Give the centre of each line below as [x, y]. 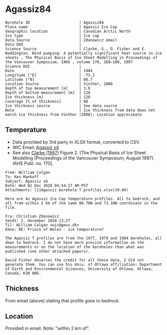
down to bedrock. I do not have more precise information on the [74, 242]
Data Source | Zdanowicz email [61, 40]
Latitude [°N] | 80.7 [49, 79]
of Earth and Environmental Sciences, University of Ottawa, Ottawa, [79, 269]
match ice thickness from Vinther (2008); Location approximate [73, 114]
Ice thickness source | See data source [61, 106]
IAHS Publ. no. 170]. [33, 163]
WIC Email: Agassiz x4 [35, 147]
